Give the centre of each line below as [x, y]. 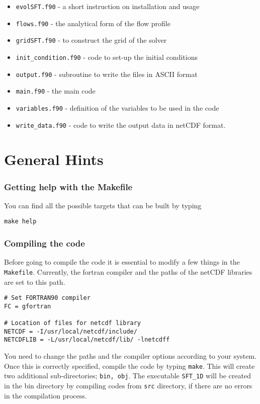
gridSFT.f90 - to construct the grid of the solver [91, 40]
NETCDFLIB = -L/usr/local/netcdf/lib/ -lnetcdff [87, 340]
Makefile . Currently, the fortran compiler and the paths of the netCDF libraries [128, 271]
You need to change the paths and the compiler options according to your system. [131, 356]
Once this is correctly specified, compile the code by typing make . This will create [129, 366]
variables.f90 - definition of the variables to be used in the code [117, 107]
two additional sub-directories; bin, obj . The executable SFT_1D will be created [127, 376]
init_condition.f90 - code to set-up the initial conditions [107, 57]
